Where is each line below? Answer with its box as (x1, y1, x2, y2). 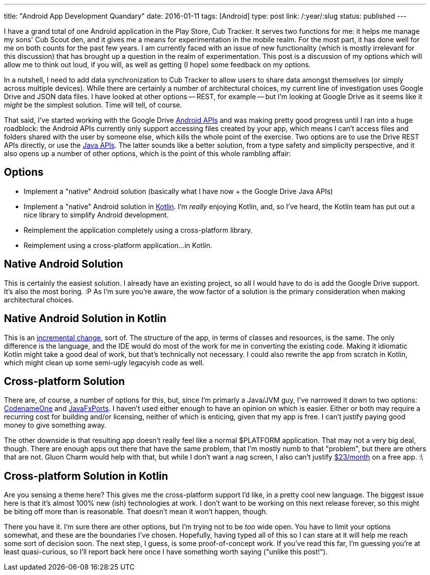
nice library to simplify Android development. (24, 210, 169, 219)
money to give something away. (4, 421, 107, 430)
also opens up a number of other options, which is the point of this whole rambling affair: (4, 149, 291, 158)
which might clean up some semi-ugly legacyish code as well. (4, 358, 204, 367)
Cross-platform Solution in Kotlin (4, 469, 168, 482)
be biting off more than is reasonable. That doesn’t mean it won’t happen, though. (4, 507, 268, 516)
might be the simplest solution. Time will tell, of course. (4, 101, 182, 109)
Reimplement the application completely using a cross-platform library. (24, 225, 253, 234)
